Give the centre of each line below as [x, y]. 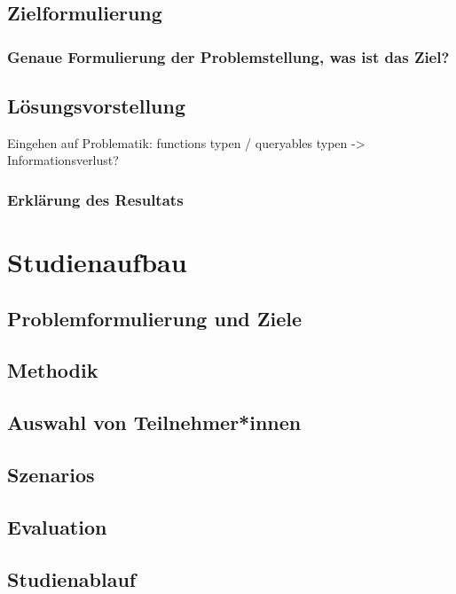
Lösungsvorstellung [96, 106]
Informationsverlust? [63, 160]
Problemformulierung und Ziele [155, 318]
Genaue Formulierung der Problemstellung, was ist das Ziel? [228, 56]
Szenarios [51, 474]
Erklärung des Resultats [95, 199]
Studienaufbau [97, 262]
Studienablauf [72, 578]
